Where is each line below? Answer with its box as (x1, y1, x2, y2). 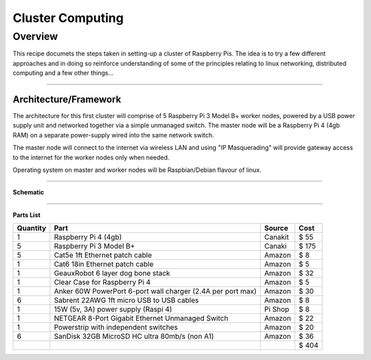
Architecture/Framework (12, 93, 122, 105)
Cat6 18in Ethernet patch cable (54, 260, 154, 269)
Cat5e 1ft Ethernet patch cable (54, 251, 153, 260)
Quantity (16, 223, 47, 233)
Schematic (12, 188, 45, 196)
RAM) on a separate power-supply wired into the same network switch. (12, 131, 214, 139)
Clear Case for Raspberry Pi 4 (54, 278, 151, 287)
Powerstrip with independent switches (54, 323, 178, 333)
